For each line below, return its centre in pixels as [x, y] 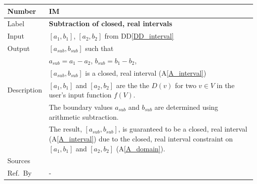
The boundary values [81, 107]
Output [19, 48]
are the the [132, 85]
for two [186, 85]
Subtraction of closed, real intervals [110, 23]
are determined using [186, 107]
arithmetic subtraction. [84, 116]
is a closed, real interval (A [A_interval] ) [146, 72]
